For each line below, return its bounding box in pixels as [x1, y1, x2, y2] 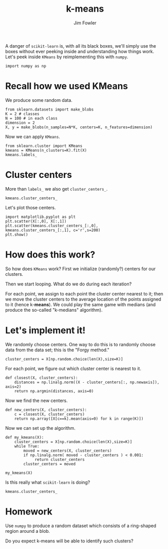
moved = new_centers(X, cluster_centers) [23, 448, 112, 453]
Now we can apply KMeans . [5, 133, 60, 139]
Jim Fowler [73, 20, 97, 26]
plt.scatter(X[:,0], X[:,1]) [5, 218, 67, 224]
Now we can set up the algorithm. [5, 425, 76, 431]
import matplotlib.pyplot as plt [5, 214, 76, 219]
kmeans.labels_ [5, 152, 37, 157]
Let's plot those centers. [5, 204, 56, 210]
